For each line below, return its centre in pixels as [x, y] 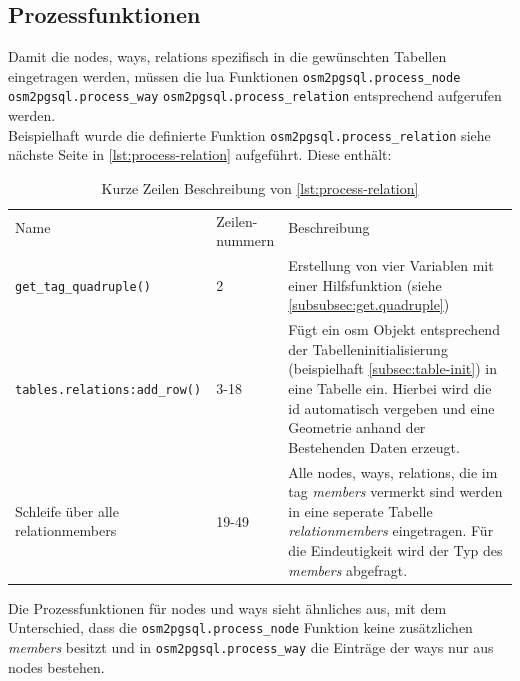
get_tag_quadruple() [83, 286]
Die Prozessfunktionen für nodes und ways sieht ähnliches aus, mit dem [227, 607]
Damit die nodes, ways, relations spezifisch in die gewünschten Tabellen [227, 56]
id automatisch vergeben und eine [391, 407]
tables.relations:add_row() [108, 390]
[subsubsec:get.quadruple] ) [369, 304]
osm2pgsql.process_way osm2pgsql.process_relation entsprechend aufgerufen [255, 95]
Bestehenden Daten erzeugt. [374, 446]
